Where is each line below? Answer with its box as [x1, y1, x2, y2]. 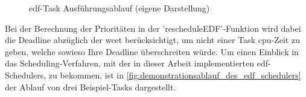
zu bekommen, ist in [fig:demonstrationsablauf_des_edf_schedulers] [48, 68, 301, 81]
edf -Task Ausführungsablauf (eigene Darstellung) [29, 2, 210, 14]
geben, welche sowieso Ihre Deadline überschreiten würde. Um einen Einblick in [5, 45, 299, 57]
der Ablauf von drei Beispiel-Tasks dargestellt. [5, 80, 176, 93]
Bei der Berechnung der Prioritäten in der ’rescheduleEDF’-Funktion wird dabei [5, 22, 301, 34]
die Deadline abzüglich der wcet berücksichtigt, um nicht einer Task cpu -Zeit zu [5, 34, 300, 46]
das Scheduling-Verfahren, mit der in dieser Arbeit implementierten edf [5, 57, 268, 69]
